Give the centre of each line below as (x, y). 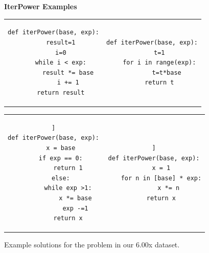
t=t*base (167, 72)
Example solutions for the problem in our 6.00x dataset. (92, 245)
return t (159, 83)
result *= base (68, 72)
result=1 (61, 42)
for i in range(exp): (159, 63)
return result (61, 92)
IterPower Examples (41, 6)
